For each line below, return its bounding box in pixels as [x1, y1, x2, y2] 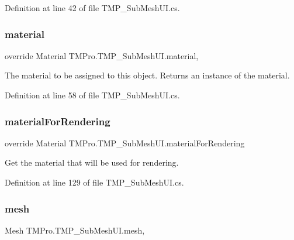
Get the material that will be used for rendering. [5, 156, 179, 169]
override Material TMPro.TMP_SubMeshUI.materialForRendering [5, 136, 245, 149]
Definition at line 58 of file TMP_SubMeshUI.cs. [5, 89, 180, 101]
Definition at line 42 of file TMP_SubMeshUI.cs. [5, 2, 180, 13]
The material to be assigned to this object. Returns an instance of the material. [5, 69, 290, 81]
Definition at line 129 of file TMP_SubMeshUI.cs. [5, 176, 184, 188]
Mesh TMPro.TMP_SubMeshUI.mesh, [5, 224, 145, 236]
